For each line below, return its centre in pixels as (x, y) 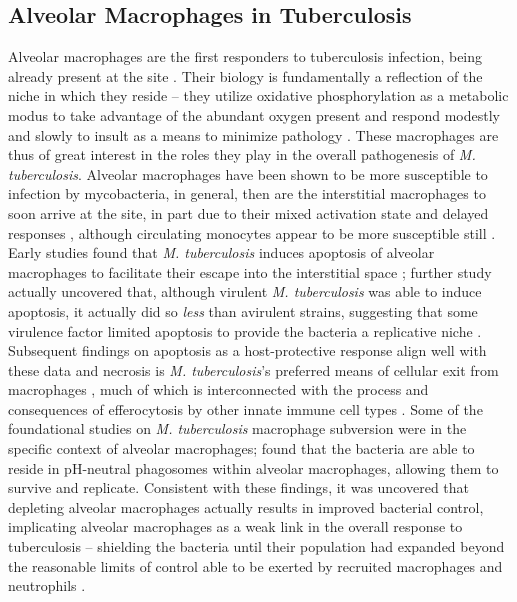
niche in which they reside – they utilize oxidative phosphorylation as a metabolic (258, 95)
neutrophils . (47, 585)
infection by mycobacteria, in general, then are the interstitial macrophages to (247, 193)
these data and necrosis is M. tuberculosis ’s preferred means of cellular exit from (253, 369)
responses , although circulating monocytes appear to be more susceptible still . (252, 232)
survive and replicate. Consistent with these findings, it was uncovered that (239, 487)
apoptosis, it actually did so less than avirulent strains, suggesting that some (243, 310)
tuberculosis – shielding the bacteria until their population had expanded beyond (256, 546)
